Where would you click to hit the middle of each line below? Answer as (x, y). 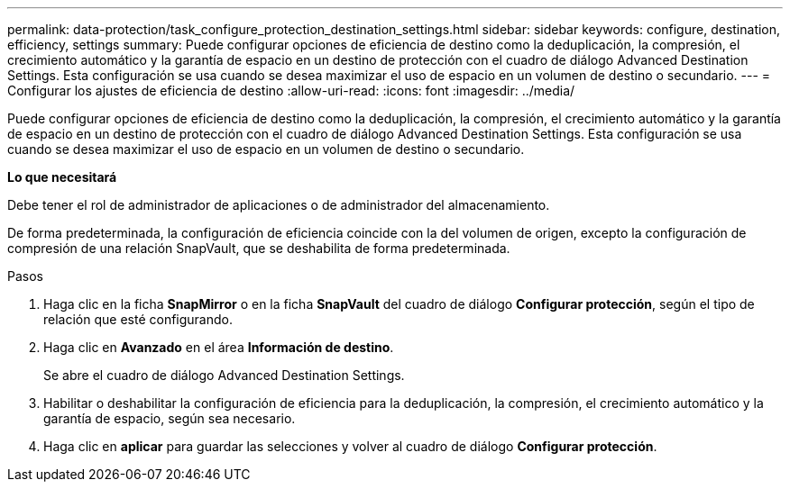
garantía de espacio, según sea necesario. (170, 418)
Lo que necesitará (62, 177)
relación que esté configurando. (138, 319)
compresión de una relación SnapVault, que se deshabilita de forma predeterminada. (259, 248)
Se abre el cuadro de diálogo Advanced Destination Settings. (224, 375)
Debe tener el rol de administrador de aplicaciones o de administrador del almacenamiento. (279, 205)
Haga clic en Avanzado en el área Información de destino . (219, 347)
